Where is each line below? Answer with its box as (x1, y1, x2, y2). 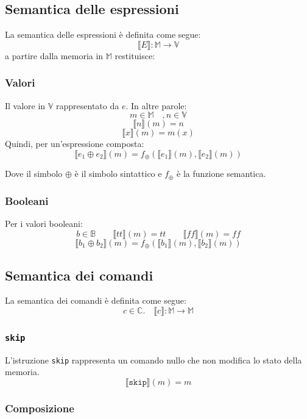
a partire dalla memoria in (5, 49, 104, 62)
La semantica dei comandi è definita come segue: (5, 294, 186, 307)
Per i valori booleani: (5, 217, 83, 230)
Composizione (5, 400, 74, 415)
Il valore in (5, 99, 46, 112)
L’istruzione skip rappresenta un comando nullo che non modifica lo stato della (5, 353, 302, 366)
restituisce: (115, 49, 155, 62)
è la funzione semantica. (177, 167, 266, 180)
